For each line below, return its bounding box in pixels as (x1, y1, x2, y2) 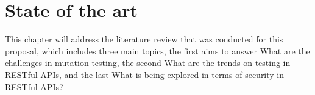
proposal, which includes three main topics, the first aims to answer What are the (5, 44, 310, 57)
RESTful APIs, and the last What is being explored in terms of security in (5, 68, 285, 80)
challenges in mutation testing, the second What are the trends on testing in (5, 56, 291, 69)
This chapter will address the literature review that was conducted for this (5, 33, 283, 45)
